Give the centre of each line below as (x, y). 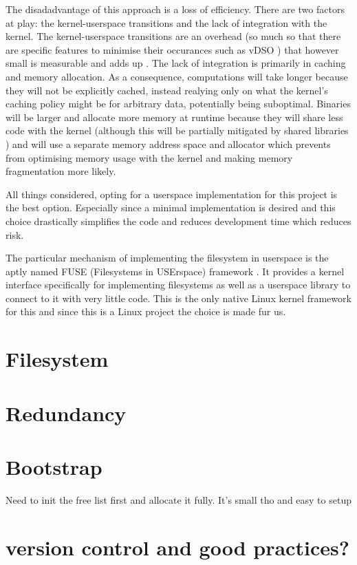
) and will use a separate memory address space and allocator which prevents (168, 143)
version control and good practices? (177, 547)
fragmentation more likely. (61, 171)
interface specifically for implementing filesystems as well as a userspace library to (178, 285)
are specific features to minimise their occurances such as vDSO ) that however (172, 49)
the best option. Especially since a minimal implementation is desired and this (171, 207)
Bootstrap (54, 467)
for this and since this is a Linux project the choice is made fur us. (146, 311)
